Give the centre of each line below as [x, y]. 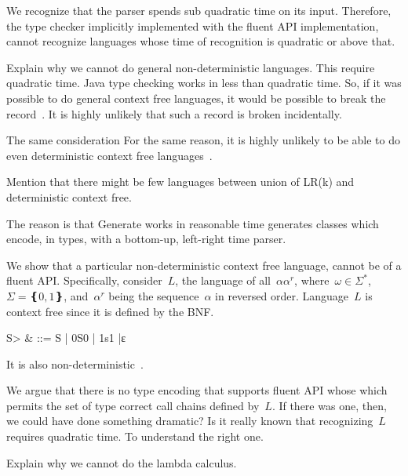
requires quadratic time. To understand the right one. [135, 436]
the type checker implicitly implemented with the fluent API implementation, [193, 25]
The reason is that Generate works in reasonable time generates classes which [193, 223]
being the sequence [154, 295]
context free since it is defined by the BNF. [110, 311]
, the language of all [223, 280]
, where [312, 280]
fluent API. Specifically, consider [84, 280]
